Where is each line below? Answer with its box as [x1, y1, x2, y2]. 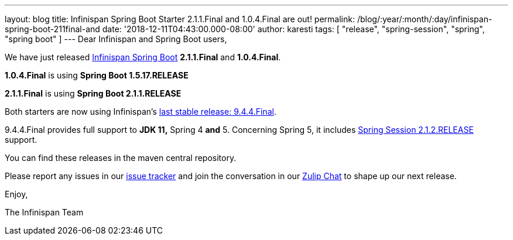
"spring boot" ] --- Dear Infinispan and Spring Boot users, [5, 34, 227, 44]
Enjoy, [5, 189, 28, 199]
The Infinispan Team [5, 207, 84, 217]
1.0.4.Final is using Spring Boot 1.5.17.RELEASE [5, 70, 189, 80]
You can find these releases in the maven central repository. [5, 153, 237, 163]
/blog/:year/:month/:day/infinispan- [357, 14, 493, 24]
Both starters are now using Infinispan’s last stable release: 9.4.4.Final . [5, 107, 276, 116]
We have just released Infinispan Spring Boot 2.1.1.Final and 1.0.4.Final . [5, 52, 281, 62]
